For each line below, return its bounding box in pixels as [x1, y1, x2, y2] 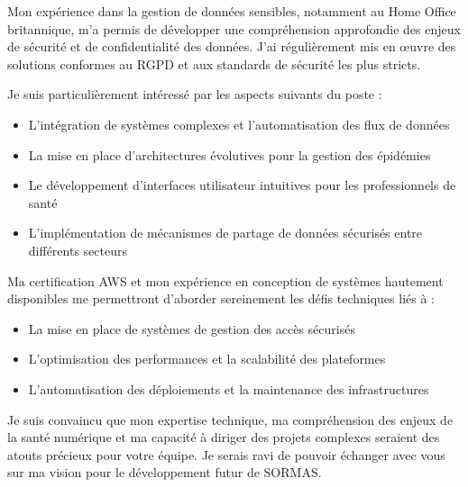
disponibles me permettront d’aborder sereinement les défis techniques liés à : [7, 289, 435, 308]
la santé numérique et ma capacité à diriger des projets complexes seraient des [7, 428, 440, 446]
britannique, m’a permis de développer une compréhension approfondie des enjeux [7, 19, 461, 38]
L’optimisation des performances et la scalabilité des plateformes [28, 349, 386, 368]
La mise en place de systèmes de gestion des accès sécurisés [28, 319, 355, 338]
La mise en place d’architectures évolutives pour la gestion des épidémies [28, 145, 431, 164]
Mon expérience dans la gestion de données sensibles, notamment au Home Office [7, 2, 456, 20]
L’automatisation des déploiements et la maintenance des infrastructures [28, 379, 429, 398]
